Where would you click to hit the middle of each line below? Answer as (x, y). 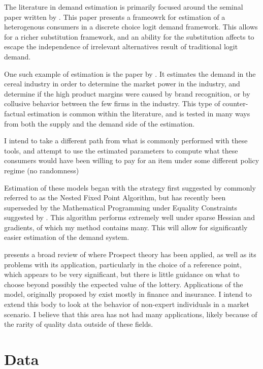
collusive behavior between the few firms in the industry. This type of (112, 103)
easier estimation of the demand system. (67, 237)
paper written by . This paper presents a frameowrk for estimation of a (115, 17)
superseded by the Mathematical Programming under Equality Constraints (121, 207)
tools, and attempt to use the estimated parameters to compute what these (121, 150)
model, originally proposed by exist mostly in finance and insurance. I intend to (128, 294)
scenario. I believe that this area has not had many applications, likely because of (131, 314)
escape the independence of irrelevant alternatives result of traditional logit (121, 47)
